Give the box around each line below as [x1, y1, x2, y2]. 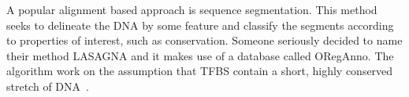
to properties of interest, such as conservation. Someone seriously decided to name [6, 32, 403, 48]
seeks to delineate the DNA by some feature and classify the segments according [6, 16, 394, 33]
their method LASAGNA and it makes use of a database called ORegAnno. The [6, 47, 394, 63]
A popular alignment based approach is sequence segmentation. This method [6, 2, 377, 17]
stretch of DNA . [6, 77, 89, 94]
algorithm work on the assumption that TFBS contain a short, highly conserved [6, 63, 393, 79]
